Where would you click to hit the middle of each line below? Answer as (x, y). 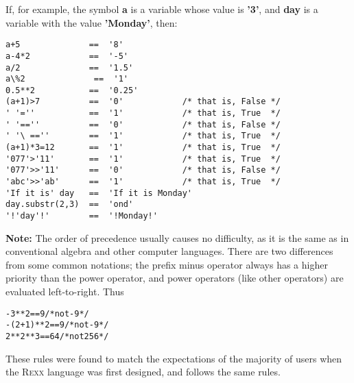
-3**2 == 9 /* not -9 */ (47, 313)
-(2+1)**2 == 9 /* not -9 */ (57, 325)
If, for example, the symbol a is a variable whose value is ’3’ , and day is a (162, 9)
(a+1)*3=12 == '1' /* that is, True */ (143, 148)
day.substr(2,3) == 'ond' (70, 205)
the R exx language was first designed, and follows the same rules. (143, 372)
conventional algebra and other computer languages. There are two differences (169, 251)
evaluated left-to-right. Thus (65, 292)
